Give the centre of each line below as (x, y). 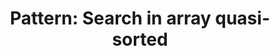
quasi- (242, 18)
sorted (140, 39)
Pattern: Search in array (111, 18)
